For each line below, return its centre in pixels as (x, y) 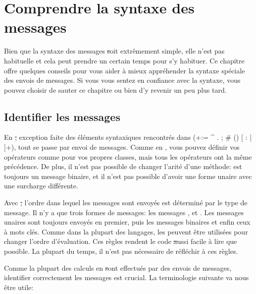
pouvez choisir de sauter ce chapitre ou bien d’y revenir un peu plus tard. (115, 89)
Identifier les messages (62, 116)
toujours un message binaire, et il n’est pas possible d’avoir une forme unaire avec (128, 176)
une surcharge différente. (41, 186)
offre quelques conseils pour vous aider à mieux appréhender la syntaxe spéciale (125, 70)
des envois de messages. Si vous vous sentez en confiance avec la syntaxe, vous (122, 80)
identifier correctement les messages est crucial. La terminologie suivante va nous (127, 277)
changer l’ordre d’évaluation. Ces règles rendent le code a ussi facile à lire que (121, 241)
